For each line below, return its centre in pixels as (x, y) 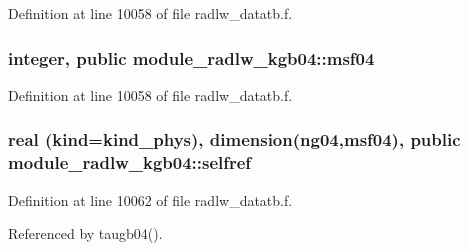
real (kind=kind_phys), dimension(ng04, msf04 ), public (234, 139)
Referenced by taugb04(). (85, 233)
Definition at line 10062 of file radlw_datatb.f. (150, 199)
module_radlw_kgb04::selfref (130, 162)
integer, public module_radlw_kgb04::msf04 (191, 57)
